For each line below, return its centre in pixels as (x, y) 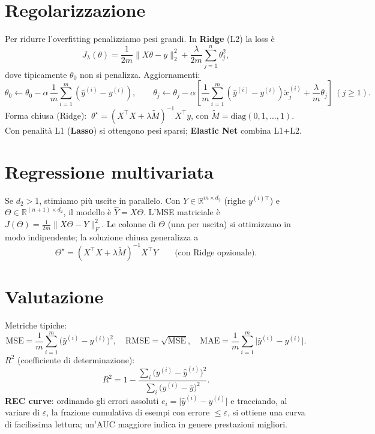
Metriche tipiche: (36, 325)
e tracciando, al (259, 400)
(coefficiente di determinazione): (76, 359)
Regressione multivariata (109, 171)
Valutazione (54, 296)
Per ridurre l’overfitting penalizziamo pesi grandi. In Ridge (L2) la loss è (140, 39)
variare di (22, 412)
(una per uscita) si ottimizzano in (229, 224)
